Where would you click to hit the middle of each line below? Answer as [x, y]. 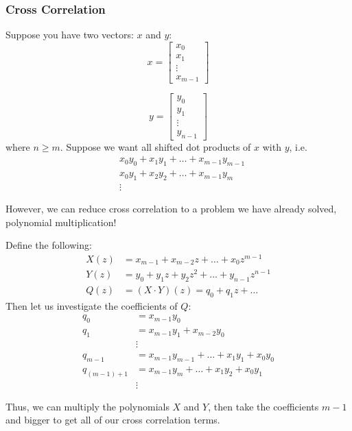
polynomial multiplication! [61, 222]
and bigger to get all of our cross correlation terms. [113, 420]
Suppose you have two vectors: [70, 35]
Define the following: [49, 245]
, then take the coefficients [263, 406]
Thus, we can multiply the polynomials [87, 406]
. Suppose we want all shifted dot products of [155, 146]
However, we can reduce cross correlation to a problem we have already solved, [171, 209]
